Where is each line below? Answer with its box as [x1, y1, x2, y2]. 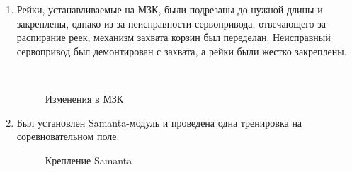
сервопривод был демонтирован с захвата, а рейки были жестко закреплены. [16, 43, 347, 58]
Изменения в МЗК [45, 91, 124, 105]
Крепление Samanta [45, 152, 132, 167]
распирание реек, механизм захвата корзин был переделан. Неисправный [16, 30, 331, 45]
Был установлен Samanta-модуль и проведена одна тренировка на [16, 115, 302, 130]
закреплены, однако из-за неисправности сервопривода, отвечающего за [16, 16, 326, 30]
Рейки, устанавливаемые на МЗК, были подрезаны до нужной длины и [16, 2, 323, 16]
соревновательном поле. [16, 129, 120, 144]
